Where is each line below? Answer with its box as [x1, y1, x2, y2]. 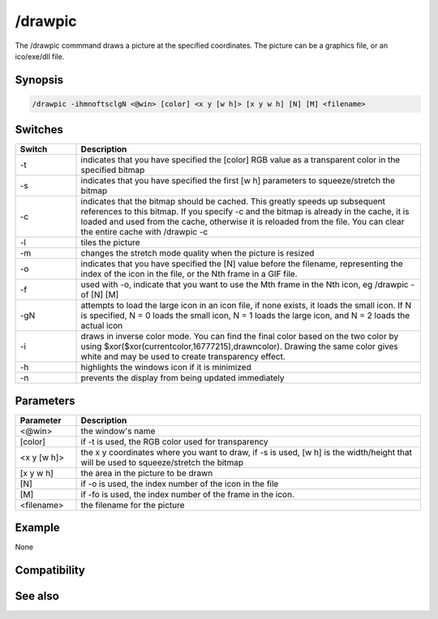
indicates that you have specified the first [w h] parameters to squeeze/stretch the [80, 175, 395, 187]
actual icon [80, 320, 123, 332]
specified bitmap [80, 165, 145, 176]
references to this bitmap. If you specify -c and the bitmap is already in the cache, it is [80, 206, 410, 217]
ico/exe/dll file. [15, 51, 65, 61]
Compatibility [15, 564, 85, 578]
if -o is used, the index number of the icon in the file [80, 478, 279, 489]
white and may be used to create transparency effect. [80, 351, 286, 363]
